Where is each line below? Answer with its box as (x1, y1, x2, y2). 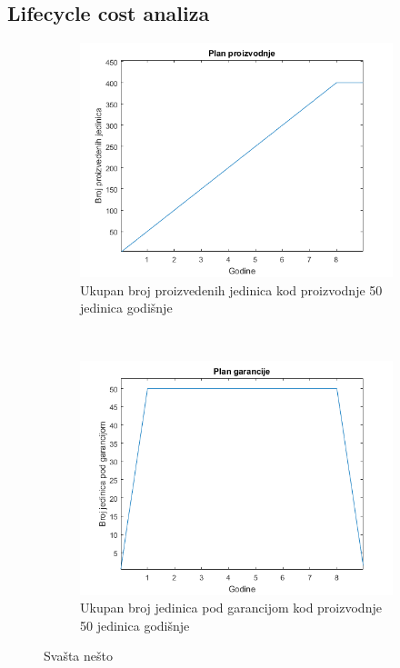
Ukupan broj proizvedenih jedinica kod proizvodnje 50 (80, 280, 383, 299)
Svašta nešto (44, 646, 113, 665)
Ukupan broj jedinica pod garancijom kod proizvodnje (80, 598, 382, 617)
